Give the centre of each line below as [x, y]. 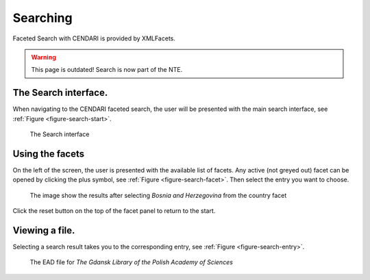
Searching [42, 18]
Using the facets [49, 154]
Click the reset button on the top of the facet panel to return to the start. [114, 211]
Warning [44, 57]
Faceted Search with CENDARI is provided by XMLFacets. [94, 38]
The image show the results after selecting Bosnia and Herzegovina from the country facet [158, 195]
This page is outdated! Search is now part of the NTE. [107, 70]
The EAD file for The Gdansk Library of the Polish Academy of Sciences [131, 262]
